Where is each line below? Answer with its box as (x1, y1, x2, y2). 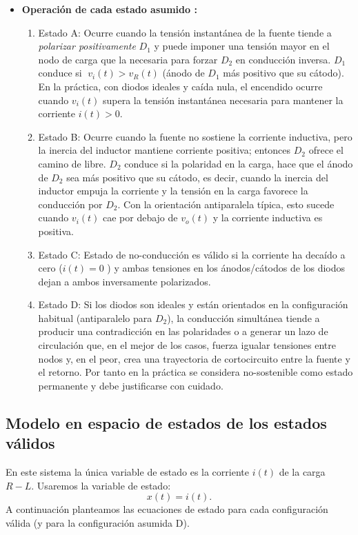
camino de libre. (38, 156, 106, 170)
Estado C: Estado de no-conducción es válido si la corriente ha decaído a (38, 247, 346, 261)
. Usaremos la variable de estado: (31, 478, 171, 492)
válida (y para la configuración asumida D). (6, 515, 190, 529)
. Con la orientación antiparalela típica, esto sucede (117, 196, 335, 211)
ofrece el (308, 143, 344, 157)
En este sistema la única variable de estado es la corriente (6, 465, 249, 479)
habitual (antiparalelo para (38, 310, 152, 325)
